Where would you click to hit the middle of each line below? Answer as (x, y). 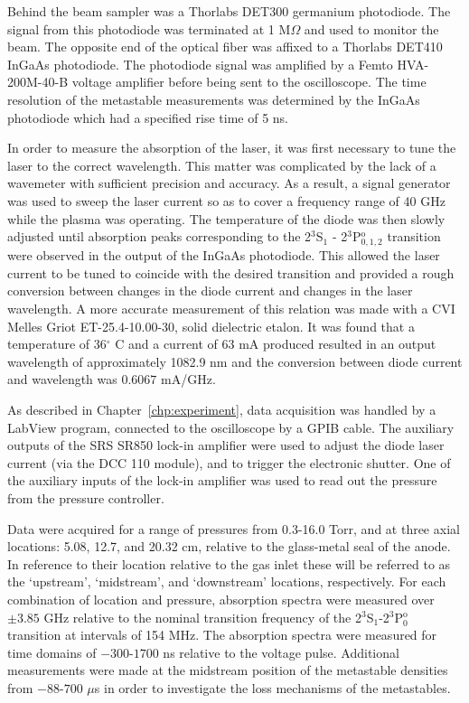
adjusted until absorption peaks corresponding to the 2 (159, 236)
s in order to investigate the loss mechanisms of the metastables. (272, 687)
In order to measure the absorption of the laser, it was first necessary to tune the (232, 148)
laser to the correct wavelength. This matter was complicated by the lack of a (222, 165)
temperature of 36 (57, 344)
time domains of (52, 652)
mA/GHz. (188, 379)
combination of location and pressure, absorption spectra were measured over (221, 599)
